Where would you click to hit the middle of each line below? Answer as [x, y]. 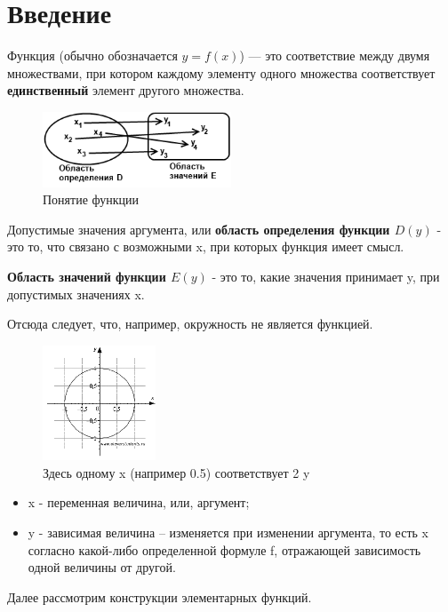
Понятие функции [91, 199]
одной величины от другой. [102, 567]
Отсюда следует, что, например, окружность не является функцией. [190, 324]
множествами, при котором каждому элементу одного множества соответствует [221, 72]
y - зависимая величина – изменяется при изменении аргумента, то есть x [228, 532]
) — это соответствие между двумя [335, 56]
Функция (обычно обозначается [92, 56]
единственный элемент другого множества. [126, 90]
